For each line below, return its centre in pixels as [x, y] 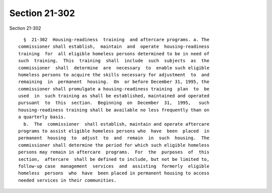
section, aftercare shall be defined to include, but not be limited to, [114, 159]
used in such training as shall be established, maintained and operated [114, 96]
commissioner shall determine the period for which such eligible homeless [114, 145]
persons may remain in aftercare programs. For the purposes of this [114, 152]
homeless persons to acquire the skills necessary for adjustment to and [114, 75]
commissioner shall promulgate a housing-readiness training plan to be [114, 89]
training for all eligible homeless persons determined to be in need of [114, 54]
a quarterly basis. [42, 117]
